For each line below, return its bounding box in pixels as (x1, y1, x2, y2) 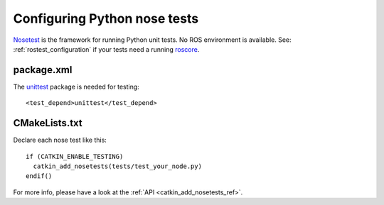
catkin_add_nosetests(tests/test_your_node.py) (33, 162, 203, 170)
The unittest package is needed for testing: (13, 82, 140, 91)
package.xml (13, 64, 73, 76)
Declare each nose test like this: (13, 135, 107, 145)
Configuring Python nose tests (13, 11, 199, 26)
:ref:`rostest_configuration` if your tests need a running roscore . (13, 45, 200, 53)
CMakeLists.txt (13, 117, 83, 129)
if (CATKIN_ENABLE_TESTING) (26, 153, 124, 160)
